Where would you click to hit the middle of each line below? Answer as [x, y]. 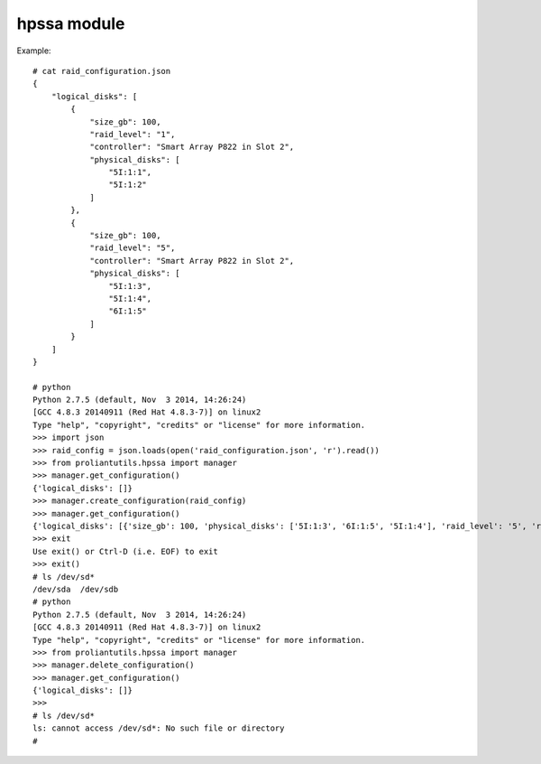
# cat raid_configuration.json [102, 71]
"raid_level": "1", [133, 134]
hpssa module [71, 23]
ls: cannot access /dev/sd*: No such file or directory [159, 728]
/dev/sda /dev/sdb [76, 589]
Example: [34, 51]
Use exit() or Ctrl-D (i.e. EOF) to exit [125, 551]
